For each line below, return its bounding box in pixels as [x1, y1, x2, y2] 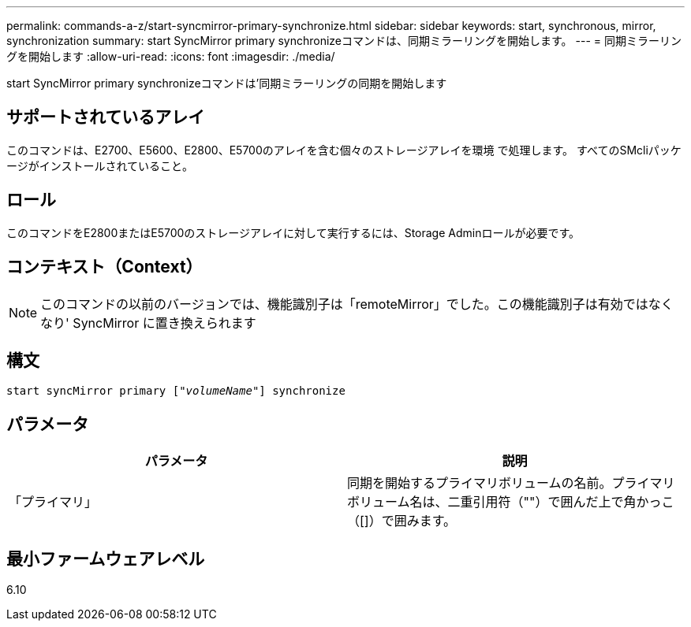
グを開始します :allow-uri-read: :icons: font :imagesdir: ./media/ [6, 50, 335, 63]
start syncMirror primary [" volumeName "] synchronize [6, 384, 345, 398]
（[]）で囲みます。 [347, 513, 457, 529]
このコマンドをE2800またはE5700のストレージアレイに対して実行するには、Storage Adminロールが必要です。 [6, 225, 581, 239]
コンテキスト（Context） [6, 257, 203, 277]
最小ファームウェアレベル [6, 548, 205, 569]
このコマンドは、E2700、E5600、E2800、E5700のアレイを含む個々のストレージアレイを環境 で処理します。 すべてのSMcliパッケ [6, 143, 682, 157]
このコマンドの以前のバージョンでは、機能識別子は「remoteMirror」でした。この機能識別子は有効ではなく [40, 295, 674, 312]
